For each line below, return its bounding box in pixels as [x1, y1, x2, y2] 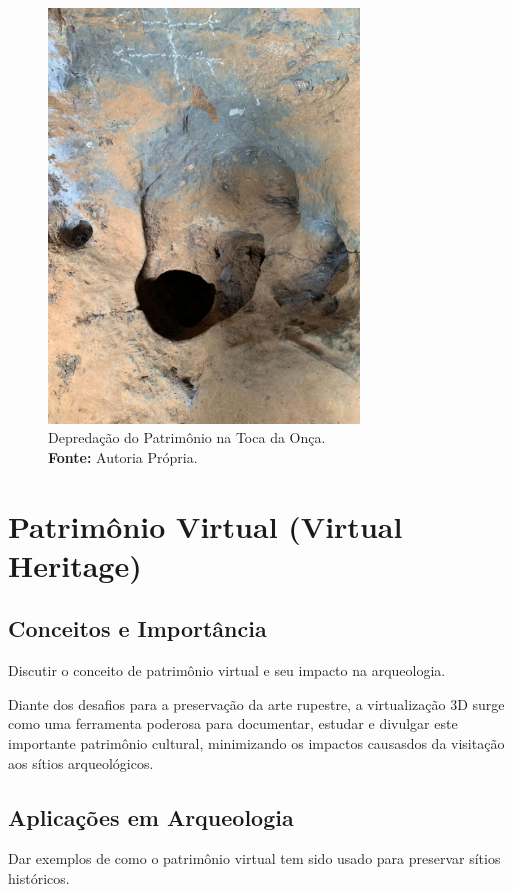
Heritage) [8, 544, 142, 585]
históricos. [8, 868, 70, 889]
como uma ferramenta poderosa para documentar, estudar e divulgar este [8, 713, 458, 734]
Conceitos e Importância [8, 613, 267, 644]
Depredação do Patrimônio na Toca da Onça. [48, 427, 326, 448]
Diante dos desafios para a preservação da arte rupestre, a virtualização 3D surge [8, 693, 505, 714]
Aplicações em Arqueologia [8, 801, 294, 832]
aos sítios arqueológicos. [8, 752, 154, 773]
